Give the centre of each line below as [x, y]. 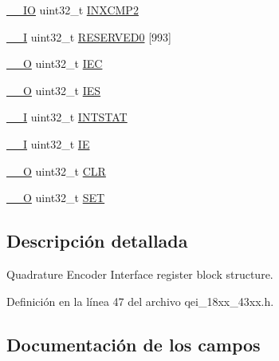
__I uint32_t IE [48, 143]
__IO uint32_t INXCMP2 [73, 10]
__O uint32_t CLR [56, 171]
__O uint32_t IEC [55, 63]
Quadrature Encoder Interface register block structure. [140, 274]
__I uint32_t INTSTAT [67, 117]
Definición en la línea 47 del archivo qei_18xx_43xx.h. [140, 301]
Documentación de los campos [134, 344]
